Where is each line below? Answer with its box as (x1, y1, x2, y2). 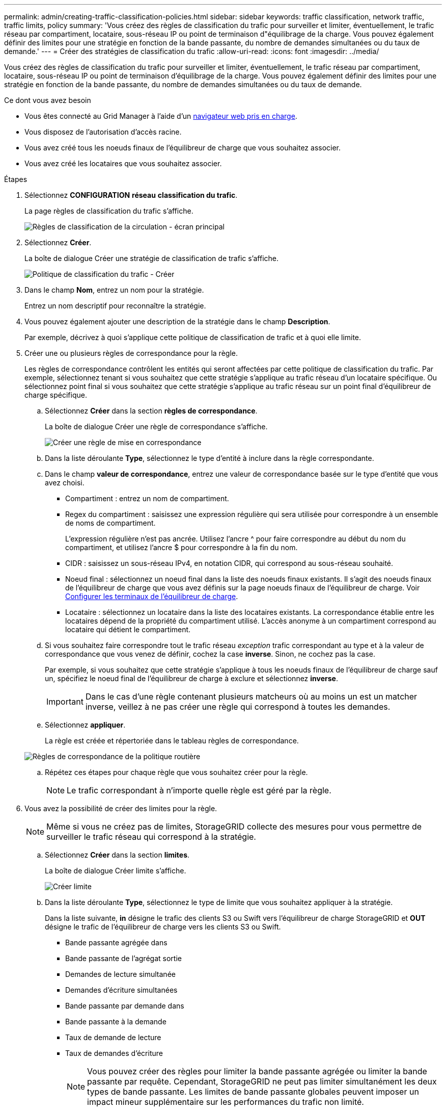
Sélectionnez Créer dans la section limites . (45, 850, 190, 859)
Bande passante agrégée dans (65, 938, 168, 947)
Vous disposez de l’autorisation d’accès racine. (24, 127, 182, 136)
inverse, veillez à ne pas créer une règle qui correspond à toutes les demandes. (85, 702, 391, 712)
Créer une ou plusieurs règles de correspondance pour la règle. (24, 349, 238, 357)
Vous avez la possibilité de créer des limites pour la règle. (24, 804, 217, 813)
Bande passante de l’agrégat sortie (65, 954, 182, 963)
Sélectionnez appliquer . (45, 720, 126, 729)
